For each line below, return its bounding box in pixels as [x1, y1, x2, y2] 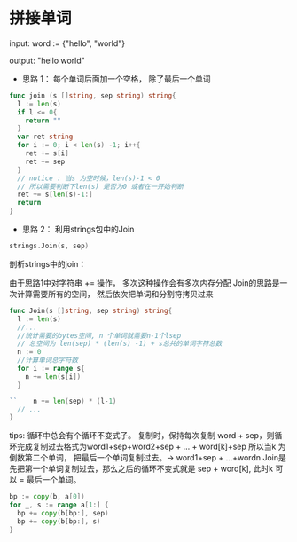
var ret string [17, 132, 74, 142]
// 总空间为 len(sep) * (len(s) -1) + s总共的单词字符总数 [17, 339, 223, 349]
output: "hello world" [9, 55, 86, 66]
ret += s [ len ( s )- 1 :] [17, 190, 93, 200]
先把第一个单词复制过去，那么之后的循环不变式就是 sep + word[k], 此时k [9, 463, 273, 475]
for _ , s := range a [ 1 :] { [9, 500, 109, 510]
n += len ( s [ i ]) [25, 372, 82, 381]
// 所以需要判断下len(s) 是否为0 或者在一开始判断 [17, 182, 184, 191]
